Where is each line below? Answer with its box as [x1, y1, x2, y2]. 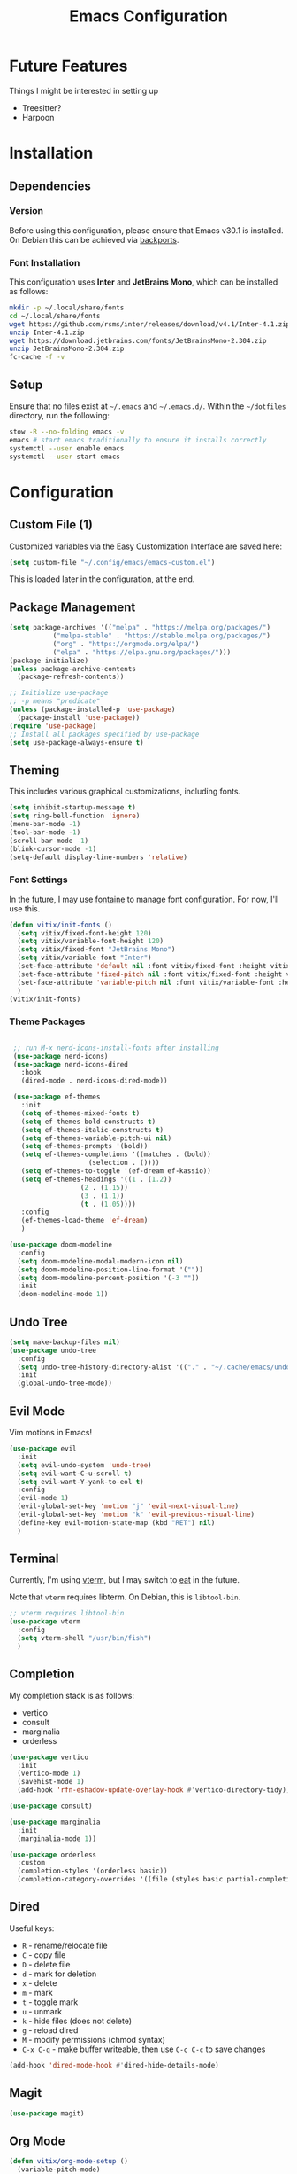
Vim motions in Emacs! [9, 1427, 93, 1438]
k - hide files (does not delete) [21, 2015, 133, 2026]
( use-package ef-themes [12, 1092, 101, 1101]
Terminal [9, 1552, 59, 1567]
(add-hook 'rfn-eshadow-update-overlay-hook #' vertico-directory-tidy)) [17, 1786, 291, 1795]
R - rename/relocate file [21, 1940, 108, 1951]
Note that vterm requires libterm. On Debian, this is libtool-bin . [9, 1591, 241, 1602]
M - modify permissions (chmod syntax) [21, 2034, 166, 2045]
